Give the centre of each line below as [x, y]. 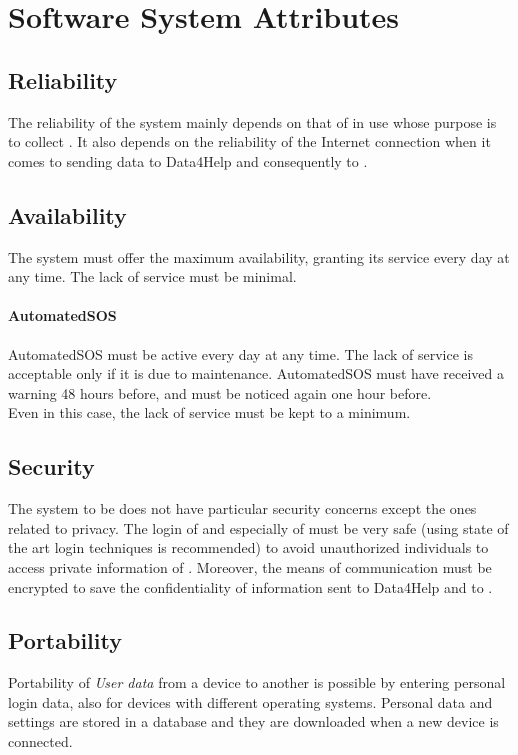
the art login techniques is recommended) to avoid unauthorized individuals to [248, 547]
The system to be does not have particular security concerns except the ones [242, 508]
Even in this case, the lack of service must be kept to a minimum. [209, 412]
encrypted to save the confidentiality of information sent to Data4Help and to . [250, 586]
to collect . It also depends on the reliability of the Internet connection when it [249, 141]
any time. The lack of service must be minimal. [152, 276]
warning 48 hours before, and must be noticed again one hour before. [220, 392]
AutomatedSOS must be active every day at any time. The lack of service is [240, 353]
